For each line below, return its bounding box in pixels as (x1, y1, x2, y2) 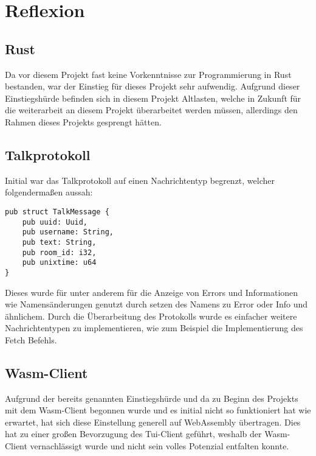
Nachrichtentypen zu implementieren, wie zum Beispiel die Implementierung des (5, 321, 303, 334)
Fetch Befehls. (5, 333, 57, 346)
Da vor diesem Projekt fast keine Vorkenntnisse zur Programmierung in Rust (5, 68, 292, 80)
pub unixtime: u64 (22, 258, 97, 267)
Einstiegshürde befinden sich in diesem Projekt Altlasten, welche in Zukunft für (5, 91, 301, 104)
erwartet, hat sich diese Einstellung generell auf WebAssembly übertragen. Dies (5, 415, 301, 428)
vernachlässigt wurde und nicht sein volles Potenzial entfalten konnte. (30, 440, 289, 452)
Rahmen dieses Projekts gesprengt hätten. (5, 115, 162, 128)
